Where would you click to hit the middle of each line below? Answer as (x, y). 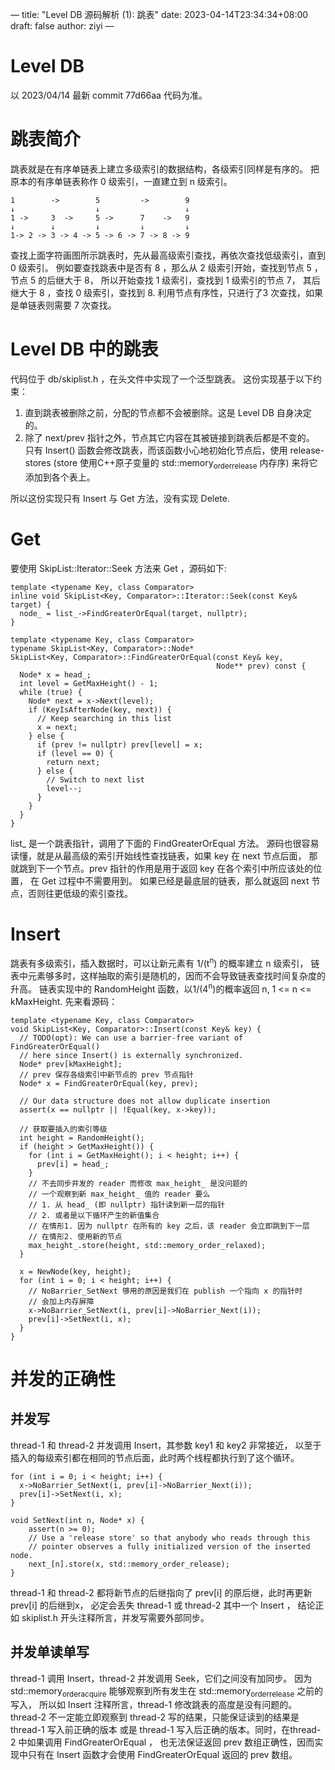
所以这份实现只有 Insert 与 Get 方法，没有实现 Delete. (120, 498)
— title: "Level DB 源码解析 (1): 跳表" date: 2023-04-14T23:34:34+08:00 (159, 14)
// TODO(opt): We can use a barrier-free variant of (131, 1038)
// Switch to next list (95, 779)
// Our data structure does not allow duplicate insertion (145, 1101)
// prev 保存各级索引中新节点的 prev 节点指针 (106, 1074)
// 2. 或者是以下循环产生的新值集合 (94, 1215)
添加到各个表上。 (60, 477)
